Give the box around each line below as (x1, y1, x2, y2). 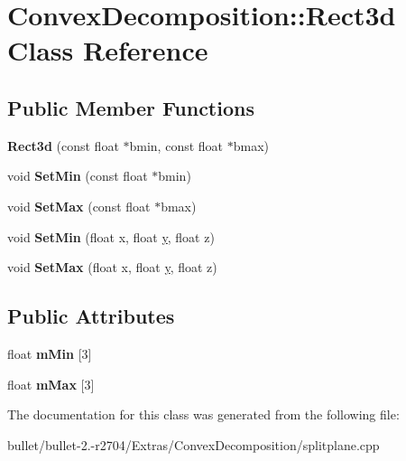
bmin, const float (129, 136, 224, 155)
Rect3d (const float (7, 136, 119, 155)
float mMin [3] (7, 343, 92, 362)
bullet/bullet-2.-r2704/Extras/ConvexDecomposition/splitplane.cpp (7, 435, 380, 454)
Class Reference (7, 32, 208, 69)
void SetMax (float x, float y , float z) (7, 258, 217, 277)
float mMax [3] (7, 374, 95, 393)
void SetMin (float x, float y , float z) (7, 227, 215, 246)
